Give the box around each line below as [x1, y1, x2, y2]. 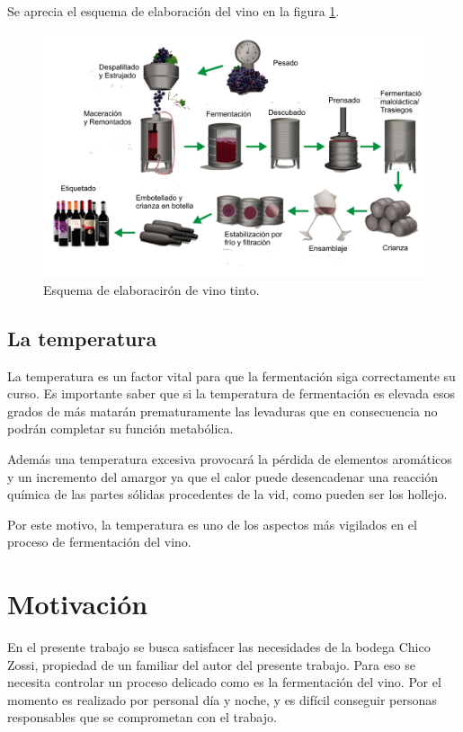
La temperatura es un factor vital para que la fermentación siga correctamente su [7, 366, 456, 385]
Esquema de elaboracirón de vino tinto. [43, 280, 260, 299]
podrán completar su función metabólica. [7, 419, 234, 438]
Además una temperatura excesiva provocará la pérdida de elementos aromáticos [7, 449, 452, 468]
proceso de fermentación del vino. [7, 532, 191, 551]
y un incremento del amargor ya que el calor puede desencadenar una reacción [7, 467, 439, 486]
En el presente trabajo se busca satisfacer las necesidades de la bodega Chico [7, 638, 431, 656]
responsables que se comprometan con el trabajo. [7, 708, 277, 727]
